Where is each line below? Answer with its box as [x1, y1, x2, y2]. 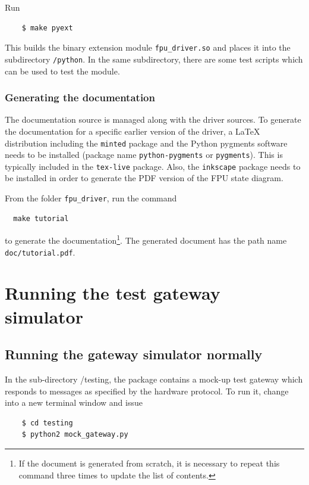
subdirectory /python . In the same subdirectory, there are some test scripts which [5, 52, 303, 65]
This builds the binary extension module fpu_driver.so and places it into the [5, 41, 291, 54]
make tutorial [13, 214, 69, 223]
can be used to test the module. [5, 64, 120, 77]
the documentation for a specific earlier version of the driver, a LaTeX [5, 125, 260, 137]
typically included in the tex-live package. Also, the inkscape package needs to [5, 160, 301, 172]
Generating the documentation [5, 90, 155, 105]
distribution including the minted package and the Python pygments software [5, 136, 288, 149]
